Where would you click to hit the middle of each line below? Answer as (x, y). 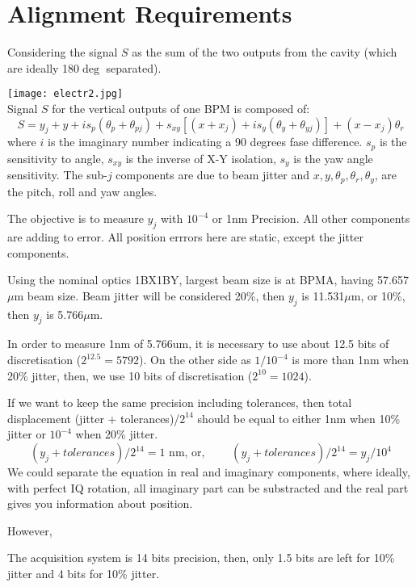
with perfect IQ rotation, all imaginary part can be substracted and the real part (208, 487)
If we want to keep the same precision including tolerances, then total (180, 403)
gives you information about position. (100, 503)
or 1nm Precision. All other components (311, 218)
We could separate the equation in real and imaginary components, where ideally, (209, 472)
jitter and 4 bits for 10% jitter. (84, 574)
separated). (134, 67)
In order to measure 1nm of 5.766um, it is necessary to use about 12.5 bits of (198, 344)
